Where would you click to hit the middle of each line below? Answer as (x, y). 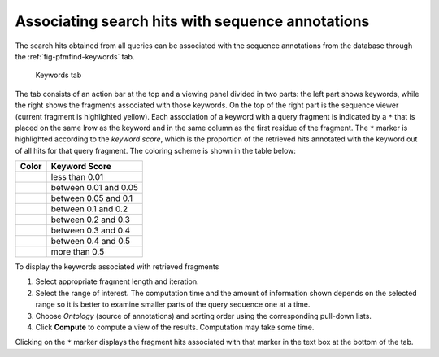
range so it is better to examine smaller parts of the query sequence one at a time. (173, 304)
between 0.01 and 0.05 (94, 188)
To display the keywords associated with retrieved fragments (117, 267)
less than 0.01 (77, 177)
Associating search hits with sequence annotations (192, 21)
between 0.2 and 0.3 (90, 220)
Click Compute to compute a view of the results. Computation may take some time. (175, 327)
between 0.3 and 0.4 (91, 230)
